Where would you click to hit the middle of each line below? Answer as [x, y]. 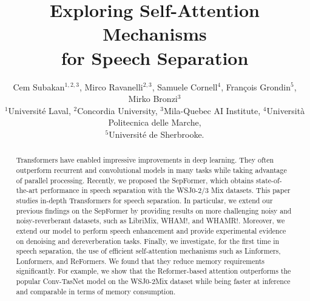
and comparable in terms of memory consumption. [96, 291]
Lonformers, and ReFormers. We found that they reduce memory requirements [140, 261]
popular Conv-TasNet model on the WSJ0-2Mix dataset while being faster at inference [153, 281]
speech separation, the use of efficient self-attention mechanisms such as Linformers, [148, 251]
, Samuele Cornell [185, 86]
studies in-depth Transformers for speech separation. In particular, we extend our [144, 200]
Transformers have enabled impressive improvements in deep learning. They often [145, 160]
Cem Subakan [39, 86]
